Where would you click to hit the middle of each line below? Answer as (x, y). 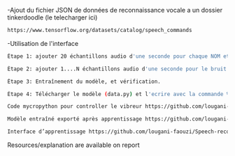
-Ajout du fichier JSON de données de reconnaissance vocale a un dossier (115, 10)
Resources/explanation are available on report (73, 145)
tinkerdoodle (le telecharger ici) (52, 17)
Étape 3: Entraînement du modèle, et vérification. (84, 81)
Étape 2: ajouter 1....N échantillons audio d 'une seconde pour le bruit (117, 69)
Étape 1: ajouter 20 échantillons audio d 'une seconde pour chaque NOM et (119, 56)
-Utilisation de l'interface (43, 43)
